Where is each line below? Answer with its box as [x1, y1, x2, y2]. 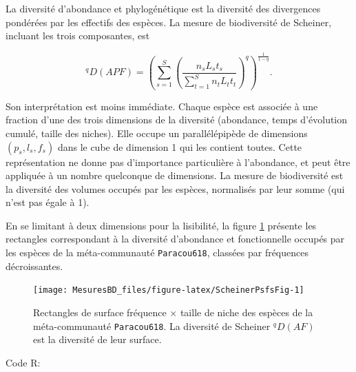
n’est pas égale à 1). [6, 195, 90, 209]
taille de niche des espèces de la [180, 304, 313, 319]
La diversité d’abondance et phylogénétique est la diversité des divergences [6, 1, 321, 15]
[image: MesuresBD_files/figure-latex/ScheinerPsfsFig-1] [33, 285, 304, 296]
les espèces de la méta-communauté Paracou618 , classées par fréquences [6, 245, 308, 260]
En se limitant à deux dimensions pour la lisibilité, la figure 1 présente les [6, 218, 317, 232]
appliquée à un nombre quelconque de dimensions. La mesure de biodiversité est [6, 168, 344, 183]
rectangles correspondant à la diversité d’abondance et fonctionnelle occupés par [6, 231, 345, 246]
